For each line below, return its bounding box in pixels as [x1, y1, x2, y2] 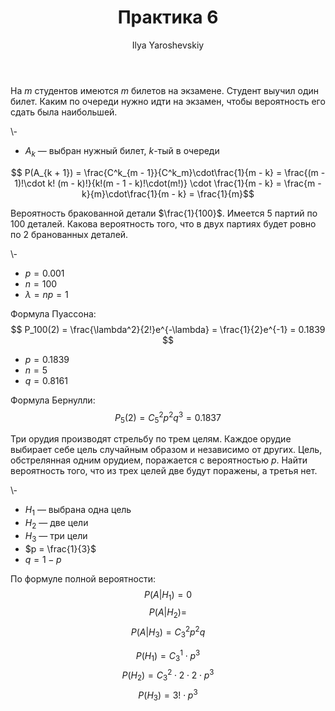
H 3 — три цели [24, 529, 88, 544]
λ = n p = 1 [24, 288, 69, 300]
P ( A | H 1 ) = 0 [143, 588, 193, 603]
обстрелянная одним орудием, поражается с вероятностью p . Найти [10, 454, 308, 466]
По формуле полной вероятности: [10, 572, 157, 585]
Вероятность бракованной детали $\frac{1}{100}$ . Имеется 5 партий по [10, 207, 318, 219]
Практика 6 [117, 6, 219, 29]
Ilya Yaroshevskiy [131, 39, 205, 51]
